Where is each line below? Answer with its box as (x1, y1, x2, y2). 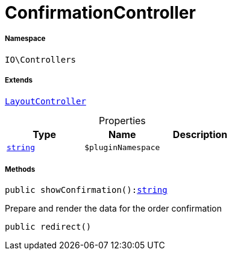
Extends (5, 76, 33, 85)
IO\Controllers (5, 54, 77, 65)
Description (172, 128, 228, 140)
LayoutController (5, 96, 86, 106)
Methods (5, 165, 36, 174)
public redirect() (5, 222, 92, 232)
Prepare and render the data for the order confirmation (5, 203, 222, 214)
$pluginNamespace (84, 142, 160, 152)
